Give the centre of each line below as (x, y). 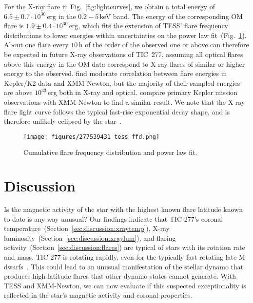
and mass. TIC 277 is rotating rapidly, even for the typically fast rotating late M (125, 257)
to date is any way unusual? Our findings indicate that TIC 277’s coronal (114, 218)
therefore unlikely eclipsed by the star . (63, 121)
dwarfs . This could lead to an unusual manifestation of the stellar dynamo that (124, 266)
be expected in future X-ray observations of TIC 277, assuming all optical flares (124, 54)
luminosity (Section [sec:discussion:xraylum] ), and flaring (90, 237)
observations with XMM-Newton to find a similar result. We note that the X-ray (125, 102)
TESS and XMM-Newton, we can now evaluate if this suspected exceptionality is (125, 285)
